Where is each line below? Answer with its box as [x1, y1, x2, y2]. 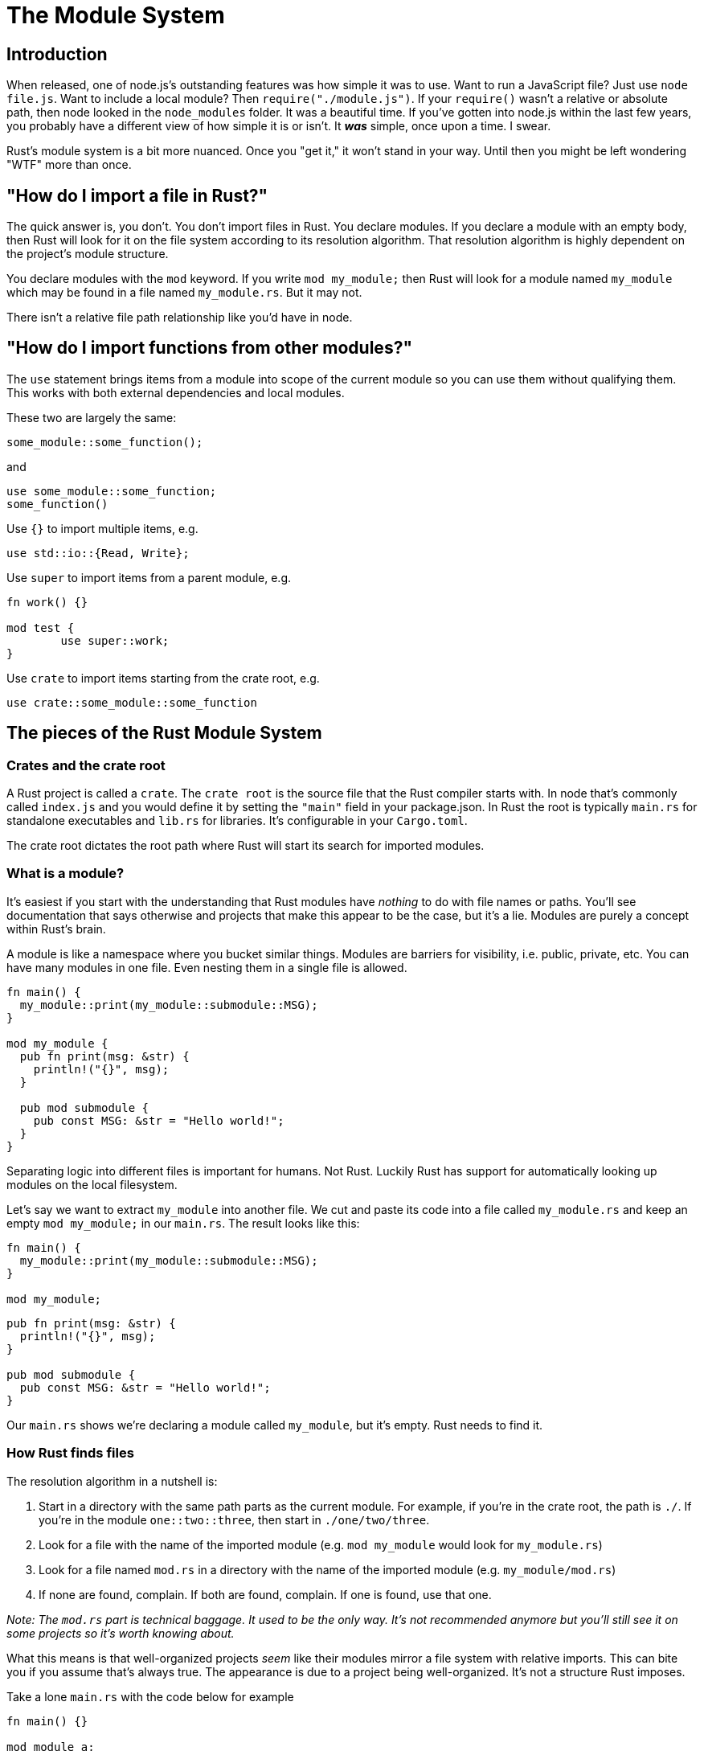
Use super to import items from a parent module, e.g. [6, 570, 292, 584]
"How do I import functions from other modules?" [6, 338, 412, 359]
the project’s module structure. [6, 247, 169, 261]
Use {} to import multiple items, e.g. [6, 521, 199, 535]
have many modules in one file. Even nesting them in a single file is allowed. [6, 960, 407, 974]
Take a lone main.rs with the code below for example [6, 1689, 294, 1704]
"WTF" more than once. [6, 158, 132, 172]
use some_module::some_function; [6, 484, 217, 498]
